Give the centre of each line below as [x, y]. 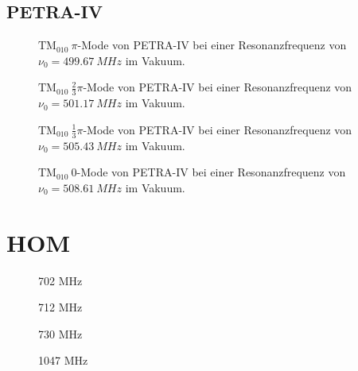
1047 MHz [63, 360]
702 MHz [60, 280]
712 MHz [60, 307]
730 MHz [60, 333]
